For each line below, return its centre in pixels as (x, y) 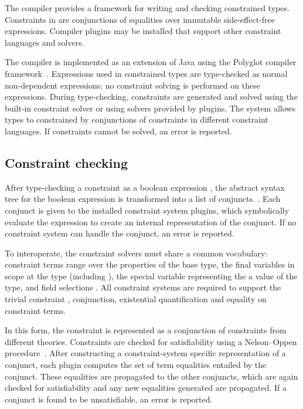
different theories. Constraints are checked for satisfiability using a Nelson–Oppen (151, 341)
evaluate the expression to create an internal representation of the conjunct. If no (151, 222)
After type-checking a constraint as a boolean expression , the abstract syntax (145, 187)
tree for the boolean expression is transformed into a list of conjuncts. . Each (143, 199)
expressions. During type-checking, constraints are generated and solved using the (151, 97)
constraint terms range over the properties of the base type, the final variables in (150, 264)
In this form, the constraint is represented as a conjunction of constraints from (146, 330)
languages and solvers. (45, 42)
